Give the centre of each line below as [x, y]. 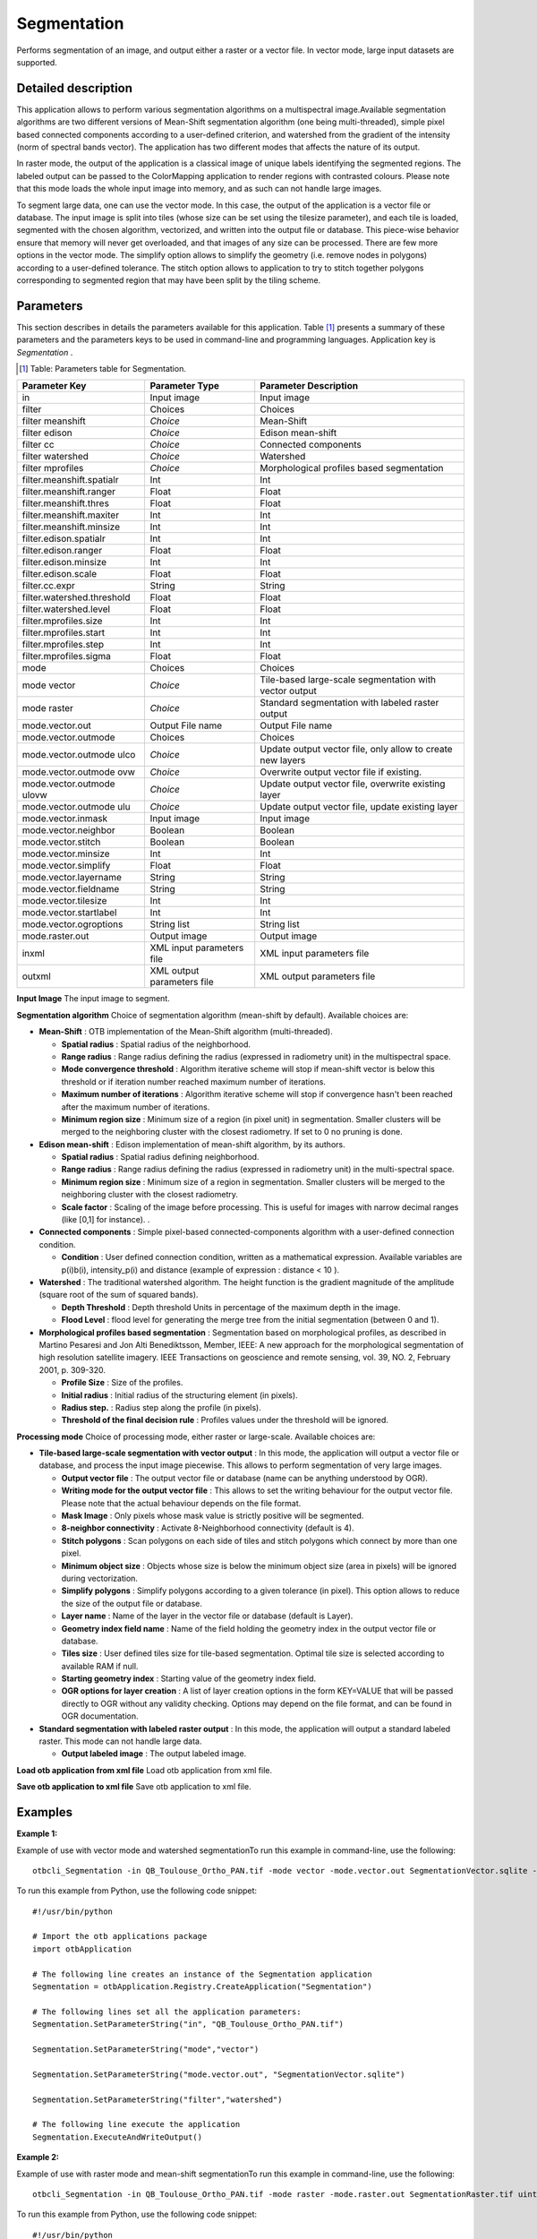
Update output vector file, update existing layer [359, 807]
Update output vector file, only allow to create [356, 750]
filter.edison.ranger [62, 551]
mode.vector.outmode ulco [79, 755]
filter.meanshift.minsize [71, 527]
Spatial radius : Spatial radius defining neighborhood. [160, 1157]
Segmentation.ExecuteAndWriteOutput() [118, 2137]
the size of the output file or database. [132, 1603]
